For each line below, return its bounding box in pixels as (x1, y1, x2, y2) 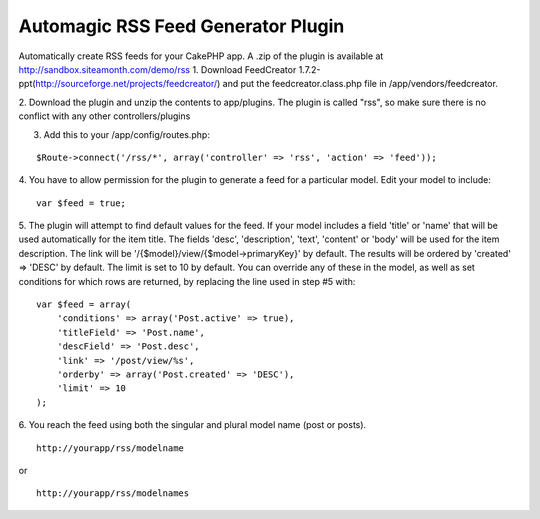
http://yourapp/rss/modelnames (36, 488, 190, 499)
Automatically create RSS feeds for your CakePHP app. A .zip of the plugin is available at (18, 50, 384, 62)
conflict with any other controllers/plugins (18, 110, 191, 122)
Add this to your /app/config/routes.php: (43, 128, 210, 140)
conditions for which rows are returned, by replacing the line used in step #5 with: (18, 275, 356, 287)
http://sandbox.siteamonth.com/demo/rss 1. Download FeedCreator (18, 63, 297, 75)
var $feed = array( (36, 299, 132, 310)
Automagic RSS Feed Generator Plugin (18, 15, 345, 37)
